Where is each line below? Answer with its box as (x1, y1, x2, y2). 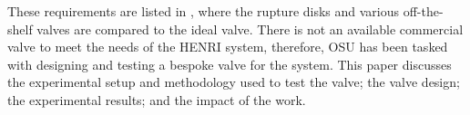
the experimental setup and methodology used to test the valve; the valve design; (7, 72, 460, 91)
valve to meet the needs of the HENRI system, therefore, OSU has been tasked (7, 37, 448, 56)
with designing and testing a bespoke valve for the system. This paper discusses (7, 54, 452, 73)
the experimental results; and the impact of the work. (7, 90, 306, 109)
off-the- (403, 2, 444, 20)
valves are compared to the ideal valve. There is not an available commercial (36, 19, 464, 38)
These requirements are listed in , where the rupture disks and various (7, 2, 400, 20)
